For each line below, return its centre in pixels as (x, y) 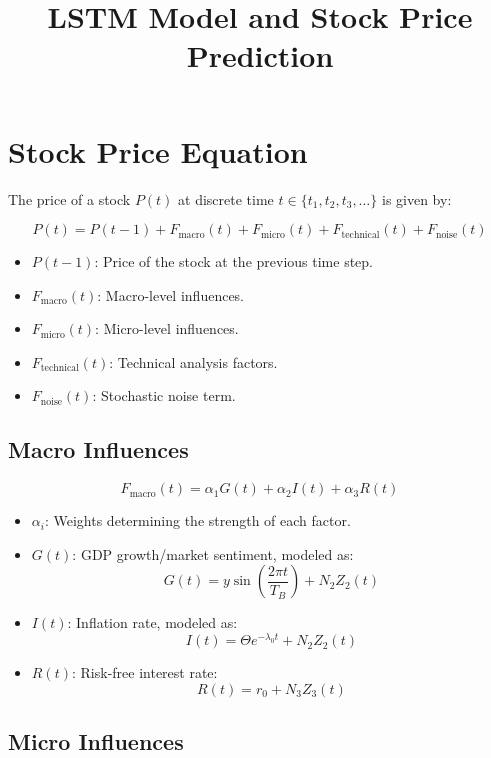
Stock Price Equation (158, 150)
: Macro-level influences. (171, 294)
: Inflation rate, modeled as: (152, 622)
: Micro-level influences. (167, 328)
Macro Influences (98, 449)
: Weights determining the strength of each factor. (197, 520)
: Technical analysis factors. (193, 361)
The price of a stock (69, 198)
